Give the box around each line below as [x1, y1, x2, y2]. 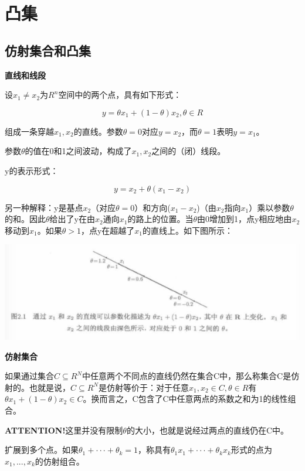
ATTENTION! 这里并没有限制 [5, 424, 123, 436]
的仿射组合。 [35, 455, 84, 467]
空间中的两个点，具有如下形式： [58, 88, 182, 101]
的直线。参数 [73, 125, 123, 137]
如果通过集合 [5, 370, 54, 382]
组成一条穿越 [5, 125, 54, 137]
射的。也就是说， [5, 381, 70, 393]
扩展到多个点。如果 [5, 443, 79, 456]
